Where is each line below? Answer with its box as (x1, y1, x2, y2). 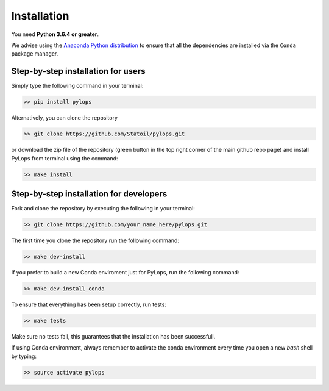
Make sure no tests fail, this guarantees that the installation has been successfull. (11, 332, 216, 340)
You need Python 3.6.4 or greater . (11, 30, 99, 38)
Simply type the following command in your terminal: (11, 82, 144, 90)
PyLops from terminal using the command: (11, 154, 118, 162)
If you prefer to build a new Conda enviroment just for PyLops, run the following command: (11, 268, 239, 276)
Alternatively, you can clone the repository (11, 114, 118, 121)
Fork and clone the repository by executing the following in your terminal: (11, 205, 195, 212)
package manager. (11, 50, 58, 57)
